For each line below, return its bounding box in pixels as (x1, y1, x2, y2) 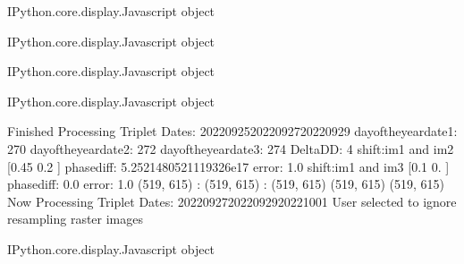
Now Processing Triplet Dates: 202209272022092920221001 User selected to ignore (7, 192, 457, 210)
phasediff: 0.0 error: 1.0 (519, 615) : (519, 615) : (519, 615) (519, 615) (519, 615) (7, 175, 445, 193)
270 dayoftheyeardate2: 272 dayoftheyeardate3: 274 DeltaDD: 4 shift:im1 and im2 (7, 139, 454, 158)
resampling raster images (7, 209, 143, 228)
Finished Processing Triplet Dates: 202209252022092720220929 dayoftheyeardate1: (7, 122, 458, 141)
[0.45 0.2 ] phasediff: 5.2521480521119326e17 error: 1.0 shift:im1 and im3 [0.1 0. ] (7, 157, 450, 175)
